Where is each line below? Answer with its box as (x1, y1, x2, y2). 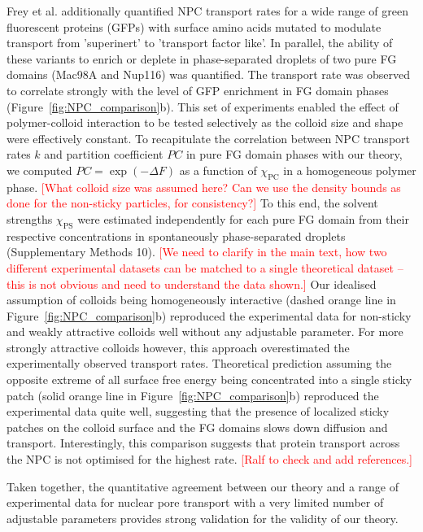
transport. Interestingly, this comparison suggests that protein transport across (7, 434, 400, 451)
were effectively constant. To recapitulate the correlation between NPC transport (7, 129, 410, 146)
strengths (7, 210, 53, 227)
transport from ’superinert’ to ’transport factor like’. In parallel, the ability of (7, 34, 393, 51)
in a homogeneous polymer (283, 161, 416, 178)
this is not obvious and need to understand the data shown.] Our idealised (7, 275, 377, 292)
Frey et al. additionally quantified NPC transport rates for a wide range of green (7, 2, 408, 19)
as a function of (179, 161, 257, 178)
